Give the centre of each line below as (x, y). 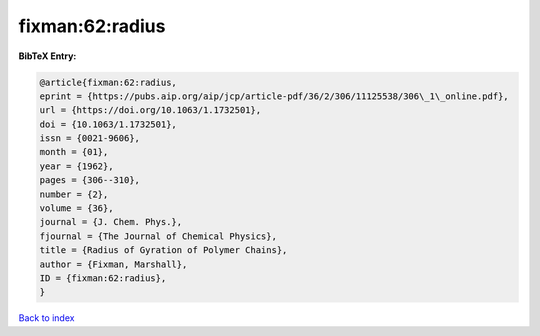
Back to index (46, 318)
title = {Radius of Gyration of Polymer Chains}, (163, 250)
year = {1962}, (76, 166)
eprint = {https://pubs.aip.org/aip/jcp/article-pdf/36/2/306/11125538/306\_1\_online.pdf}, (274, 96)
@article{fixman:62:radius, (108, 82)
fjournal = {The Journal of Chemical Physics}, (158, 236)
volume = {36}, (76, 208)
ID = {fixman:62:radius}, (103, 278)
